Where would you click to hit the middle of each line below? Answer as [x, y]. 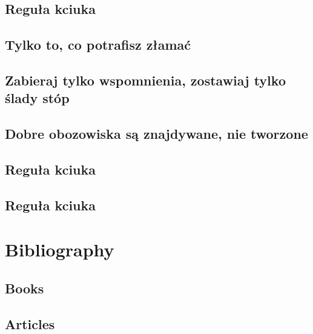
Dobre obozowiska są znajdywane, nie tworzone [156, 134]
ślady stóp [37, 98]
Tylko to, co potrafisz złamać [98, 45]
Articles [30, 323]
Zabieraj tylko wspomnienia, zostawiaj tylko [145, 80]
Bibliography [60, 249]
